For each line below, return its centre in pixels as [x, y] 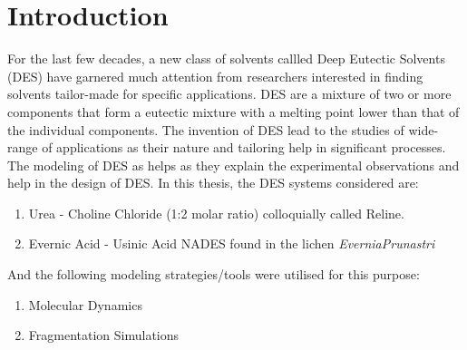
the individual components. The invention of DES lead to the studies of [206, 129]
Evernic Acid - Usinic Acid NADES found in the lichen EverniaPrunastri [232, 243]
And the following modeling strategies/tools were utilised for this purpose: [214, 274]
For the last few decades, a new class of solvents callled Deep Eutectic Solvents [226, 58]
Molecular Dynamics [85, 304]
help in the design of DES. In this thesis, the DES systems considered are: [213, 183]
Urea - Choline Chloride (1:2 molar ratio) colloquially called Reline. [216, 213]
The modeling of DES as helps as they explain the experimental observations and [233, 165]
